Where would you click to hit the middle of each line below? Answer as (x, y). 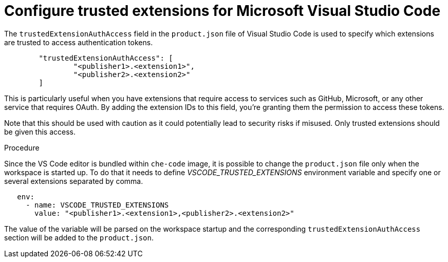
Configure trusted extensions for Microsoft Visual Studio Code (222, 11)
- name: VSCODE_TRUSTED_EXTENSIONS (97, 205)
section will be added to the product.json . (79, 237)
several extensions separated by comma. (74, 181)
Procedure (22, 147)
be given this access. (40, 132)
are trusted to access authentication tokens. (79, 42)
